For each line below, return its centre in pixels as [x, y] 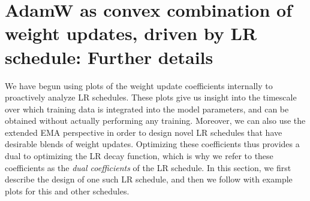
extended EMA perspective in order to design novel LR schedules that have [144, 132]
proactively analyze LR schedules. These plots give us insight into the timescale [151, 97]
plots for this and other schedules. [67, 191]
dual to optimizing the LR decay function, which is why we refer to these [139, 156]
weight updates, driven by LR [131, 33]
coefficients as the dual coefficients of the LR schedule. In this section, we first [148, 167]
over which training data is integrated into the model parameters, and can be [147, 109]
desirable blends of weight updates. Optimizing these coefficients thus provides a [152, 144]
